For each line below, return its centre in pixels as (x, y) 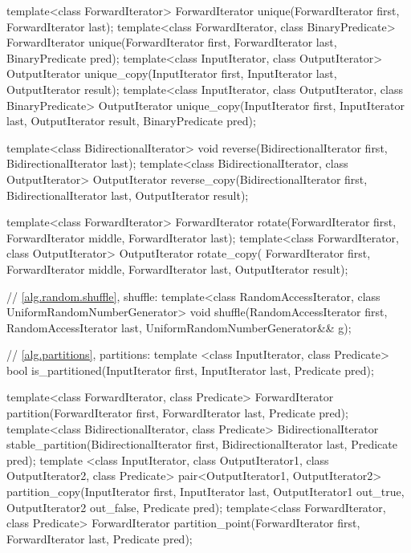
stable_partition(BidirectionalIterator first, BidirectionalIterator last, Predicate (202, 444)
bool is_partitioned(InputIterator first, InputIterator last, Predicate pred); (190, 370)
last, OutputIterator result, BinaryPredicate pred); (131, 121)
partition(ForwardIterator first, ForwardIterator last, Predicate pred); (177, 413)
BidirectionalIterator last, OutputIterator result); (128, 195)
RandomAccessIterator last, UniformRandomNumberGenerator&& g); (179, 327)
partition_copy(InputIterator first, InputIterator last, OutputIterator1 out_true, (205, 492)
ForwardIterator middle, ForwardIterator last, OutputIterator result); (177, 268)
